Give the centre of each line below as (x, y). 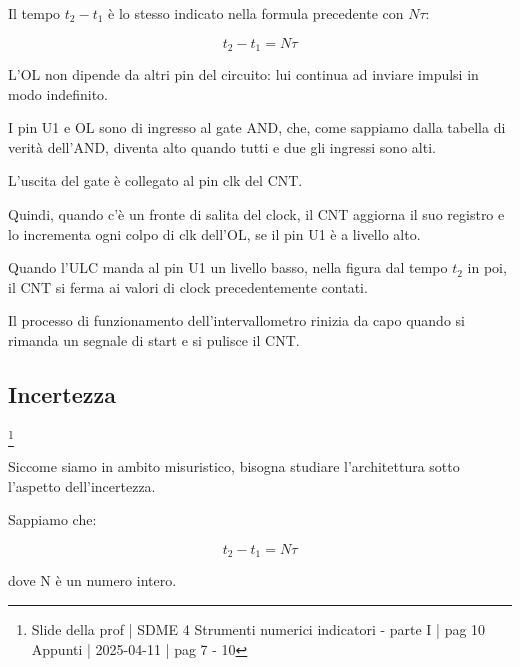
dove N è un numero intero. (92, 580)
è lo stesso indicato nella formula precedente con (256, 13)
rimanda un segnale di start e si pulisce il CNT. (154, 339)
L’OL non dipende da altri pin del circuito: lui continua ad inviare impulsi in (243, 74)
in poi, (487, 267)
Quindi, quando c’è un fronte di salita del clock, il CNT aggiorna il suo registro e (256, 214)
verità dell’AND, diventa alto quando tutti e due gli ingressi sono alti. (222, 146)
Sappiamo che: (52, 519)
